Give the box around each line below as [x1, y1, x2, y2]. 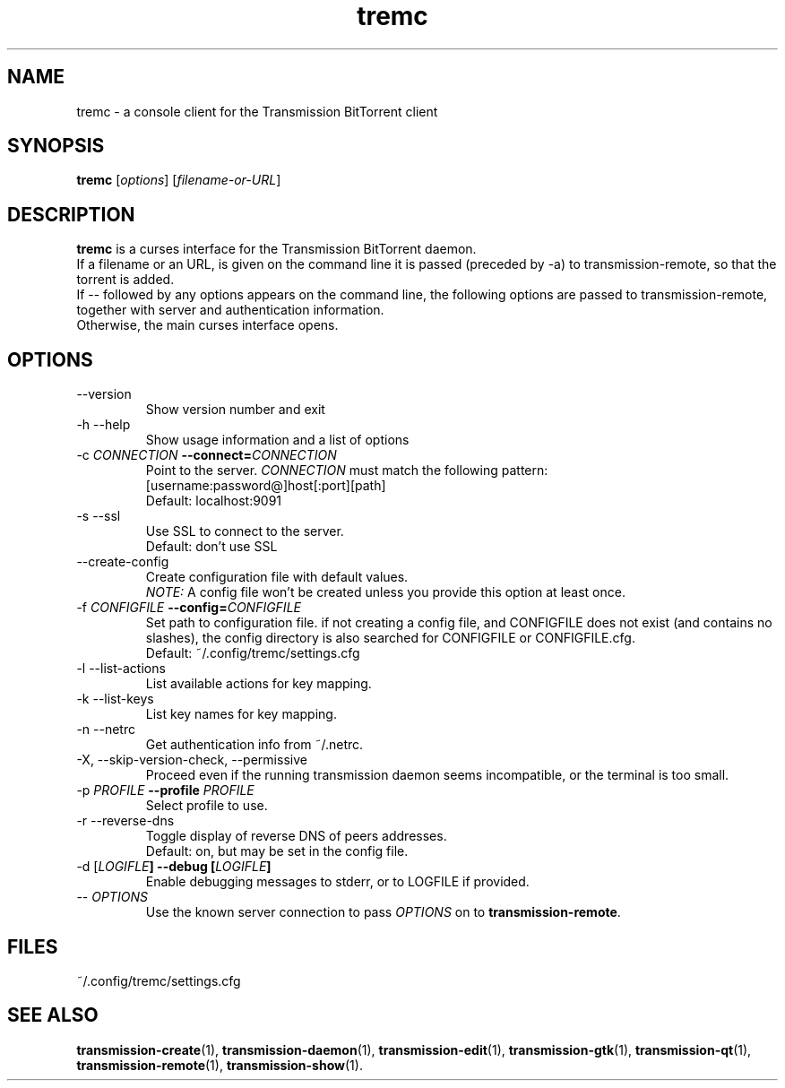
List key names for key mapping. [145, 706, 337, 722]
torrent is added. [76, 272, 175, 288]
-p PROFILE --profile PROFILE [76, 782, 254, 799]
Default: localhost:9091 [145, 493, 282, 509]
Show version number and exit [145, 402, 325, 418]
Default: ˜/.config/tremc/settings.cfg [145, 645, 360, 661]
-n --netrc [76, 721, 135, 738]
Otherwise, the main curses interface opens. [76, 317, 339, 333]
